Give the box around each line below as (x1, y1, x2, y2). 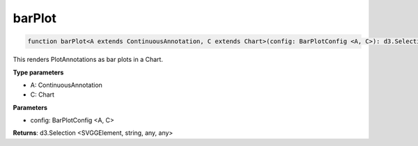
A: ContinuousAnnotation (30, 81, 102, 89)
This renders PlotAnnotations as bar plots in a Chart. (13, 56, 164, 64)
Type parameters (13, 68, 64, 76)
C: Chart (30, 90, 55, 99)
